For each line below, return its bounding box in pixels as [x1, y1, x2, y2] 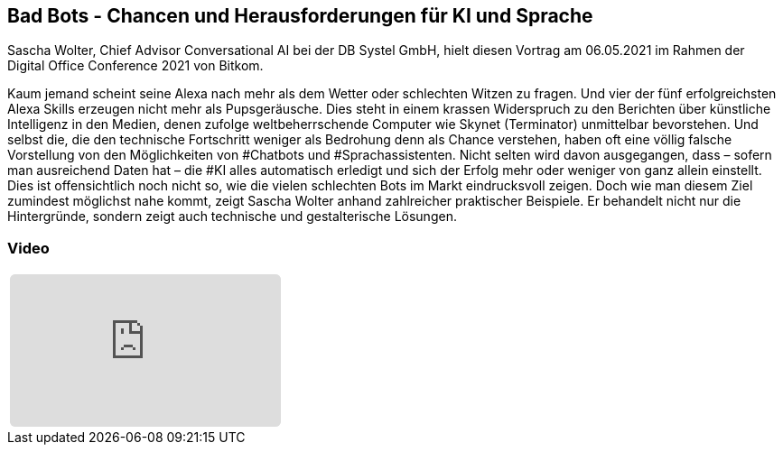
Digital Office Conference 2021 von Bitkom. [7, 58, 264, 74]
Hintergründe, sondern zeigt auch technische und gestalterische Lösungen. [7, 208, 457, 225]
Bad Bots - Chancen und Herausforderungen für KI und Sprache [7, 5, 593, 27]
